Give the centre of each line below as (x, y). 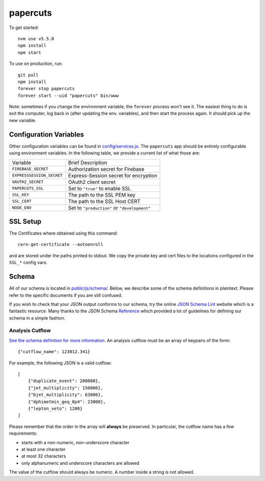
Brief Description (88, 162)
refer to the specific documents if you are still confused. (66, 295)
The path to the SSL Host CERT (104, 201)
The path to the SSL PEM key (102, 195)
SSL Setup (25, 221)
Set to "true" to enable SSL (99, 188)
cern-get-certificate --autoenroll (61, 244)
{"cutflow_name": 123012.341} (54, 352)
